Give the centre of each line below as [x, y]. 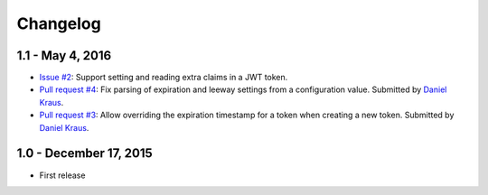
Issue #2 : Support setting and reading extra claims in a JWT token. [164, 78]
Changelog [59, 23]
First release [62, 175]
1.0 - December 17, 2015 [84, 153]
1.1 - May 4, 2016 [64, 56]
